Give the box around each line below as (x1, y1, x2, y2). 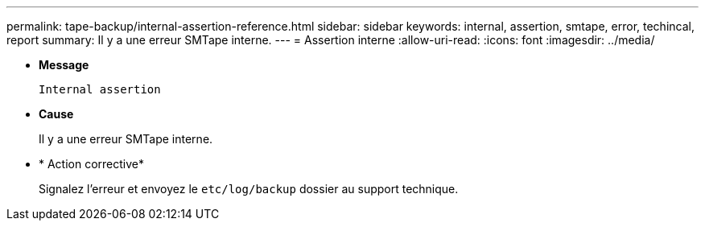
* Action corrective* (39, 157, 145, 171)
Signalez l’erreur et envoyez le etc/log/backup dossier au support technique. (39, 182, 459, 196)
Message (39, 58, 89, 72)
